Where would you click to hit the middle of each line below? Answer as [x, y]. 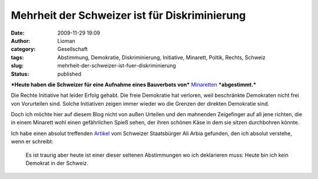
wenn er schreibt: [32, 141]
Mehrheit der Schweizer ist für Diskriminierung [128, 15]
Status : [20, 74]
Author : [21, 40]
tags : [17, 57]
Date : [18, 33]
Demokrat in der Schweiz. [57, 163]
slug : [17, 66]
